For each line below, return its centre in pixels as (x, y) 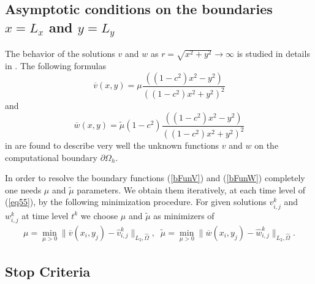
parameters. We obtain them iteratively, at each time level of (191, 189)
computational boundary (51, 157)
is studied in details (273, 54)
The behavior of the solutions (60, 54)
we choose (99, 215)
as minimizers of (184, 215)
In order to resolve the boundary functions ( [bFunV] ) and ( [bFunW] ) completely (155, 178)
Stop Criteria (48, 271)
